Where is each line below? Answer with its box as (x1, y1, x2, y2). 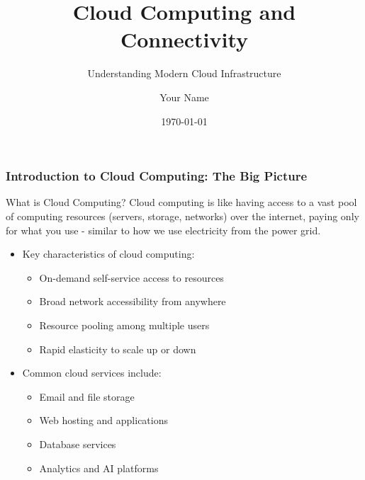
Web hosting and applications (39, 413, 169, 428)
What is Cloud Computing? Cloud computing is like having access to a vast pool (6, 195, 357, 210)
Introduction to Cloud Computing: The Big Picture (6, 167, 308, 185)
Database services (39, 436, 116, 451)
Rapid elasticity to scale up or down (39, 341, 196, 356)
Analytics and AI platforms (39, 460, 159, 475)
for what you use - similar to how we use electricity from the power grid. (6, 222, 321, 237)
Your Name (159, 89, 209, 104)
